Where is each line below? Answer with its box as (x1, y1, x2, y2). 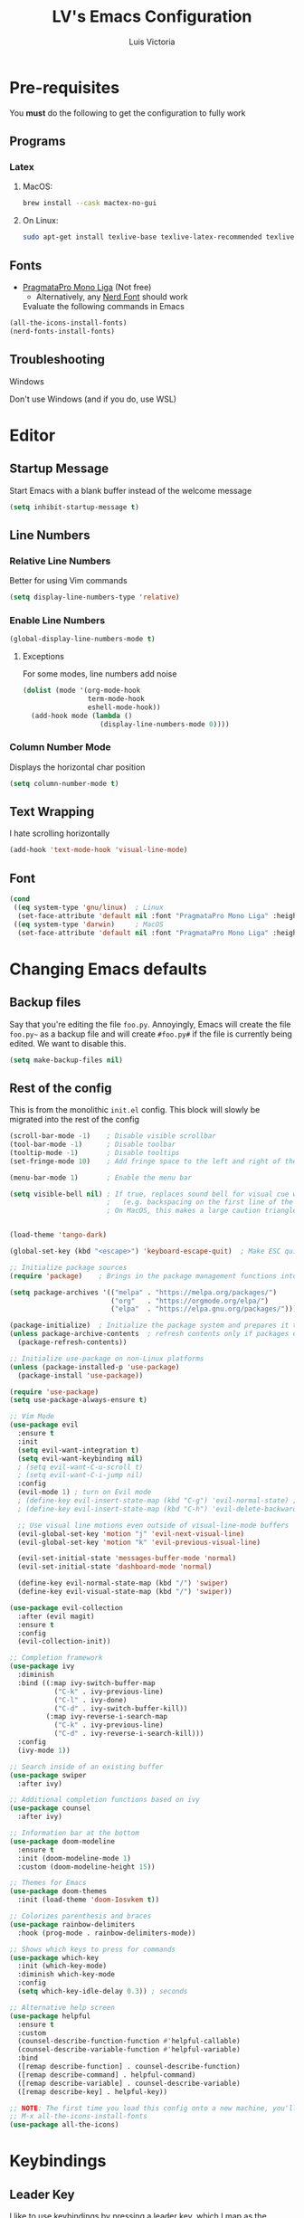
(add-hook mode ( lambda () (31, 711, 133, 720)
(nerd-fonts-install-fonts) (9, 327, 116, 336)
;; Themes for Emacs (9, 1879, 88, 1888)
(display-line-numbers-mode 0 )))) (99, 719, 230, 729)
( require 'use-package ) (9, 1387, 100, 1397)
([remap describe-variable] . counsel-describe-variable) (17, 2079, 242, 2088)
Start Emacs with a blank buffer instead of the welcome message (9, 485, 252, 496)
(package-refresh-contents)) (17, 1338, 128, 1347)
